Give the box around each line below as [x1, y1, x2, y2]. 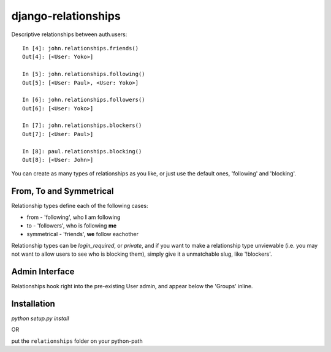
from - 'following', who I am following [26, 213, 121, 221]
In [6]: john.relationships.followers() [22, 96, 145, 104]
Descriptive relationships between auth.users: [11, 31, 127, 38]
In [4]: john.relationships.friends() [22, 45, 139, 52]
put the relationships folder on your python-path [11, 337, 143, 345]
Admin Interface [11, 267, 75, 277]
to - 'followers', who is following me [26, 222, 117, 229]
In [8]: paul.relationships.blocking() [22, 148, 142, 155]
